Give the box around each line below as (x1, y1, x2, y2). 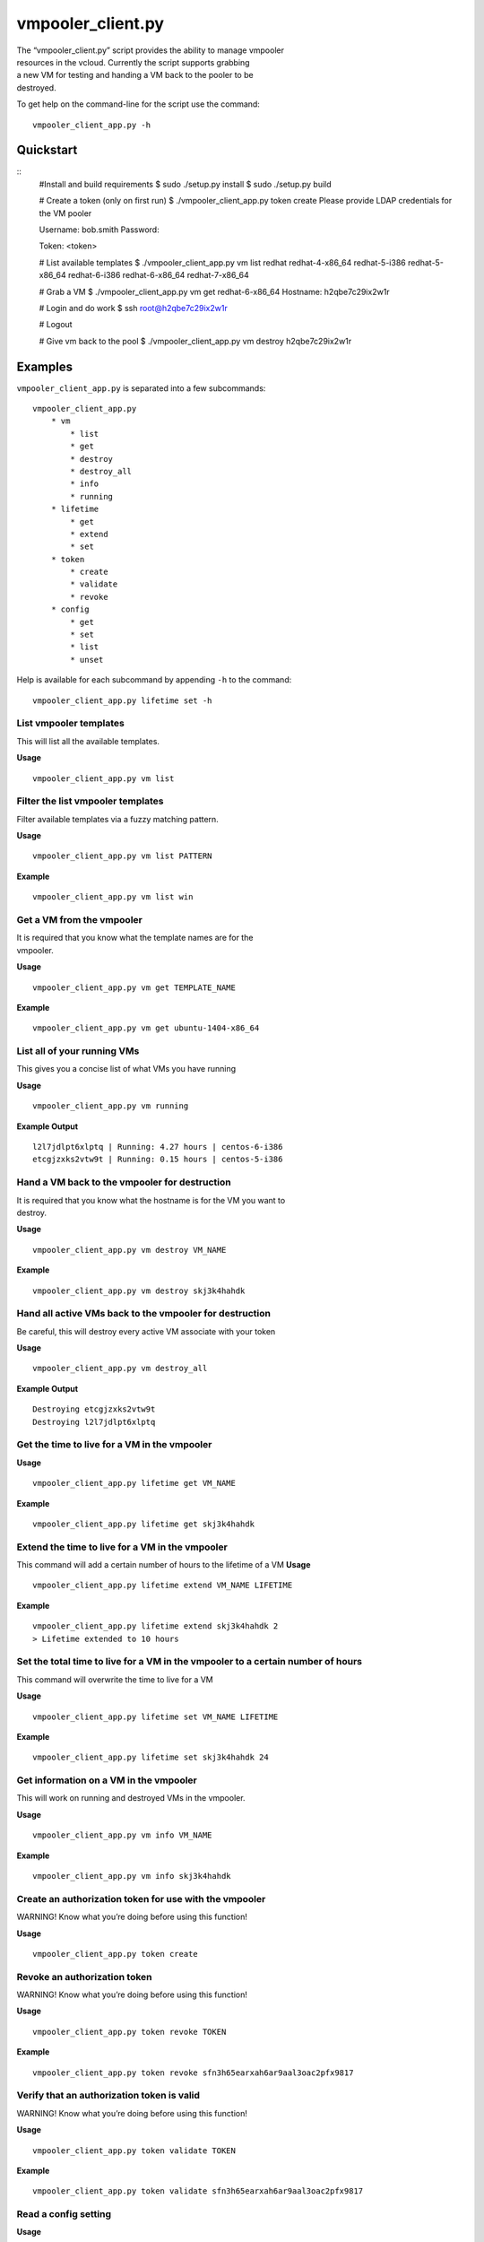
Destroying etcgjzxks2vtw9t (32, 1404, 156, 1414)
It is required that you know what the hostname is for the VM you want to (16, 1195, 286, 1205)
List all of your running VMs (16, 1045, 140, 1057)
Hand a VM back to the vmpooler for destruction (16, 1176, 232, 1188)
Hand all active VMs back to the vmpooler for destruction (16, 1308, 271, 1320)
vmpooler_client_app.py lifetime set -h (32, 695, 212, 706)
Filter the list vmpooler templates (16, 795, 164, 807)
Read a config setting (16, 2208, 112, 2220)
